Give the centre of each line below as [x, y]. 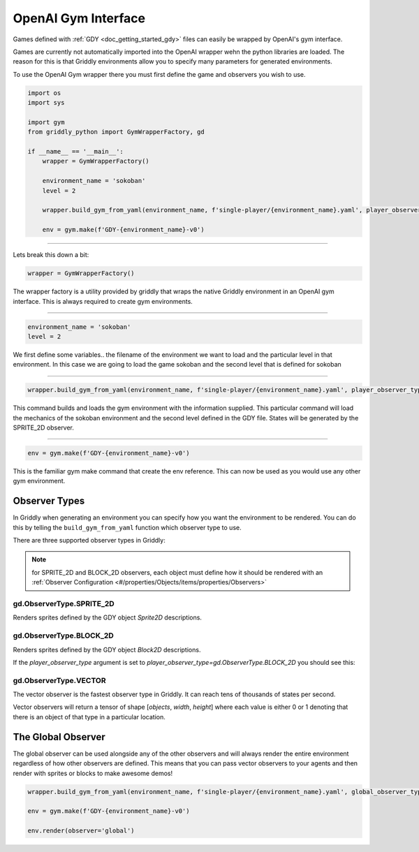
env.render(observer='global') [81, 831]
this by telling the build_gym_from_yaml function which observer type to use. [127, 527]
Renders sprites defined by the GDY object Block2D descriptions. [107, 649]
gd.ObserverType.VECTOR [59, 680]
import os [44, 93]
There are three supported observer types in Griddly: [89, 541]
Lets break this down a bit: [51, 255]
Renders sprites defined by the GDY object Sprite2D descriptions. [108, 617]
